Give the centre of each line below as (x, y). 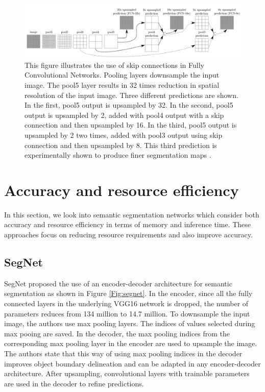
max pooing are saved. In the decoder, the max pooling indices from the (117, 333)
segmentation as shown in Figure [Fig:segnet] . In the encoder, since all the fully (128, 293)
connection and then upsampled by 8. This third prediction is (121, 145)
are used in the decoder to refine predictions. (74, 383)
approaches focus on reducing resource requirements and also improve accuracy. (128, 235)
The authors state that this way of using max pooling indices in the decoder (123, 353)
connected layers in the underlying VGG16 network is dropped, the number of (126, 303)
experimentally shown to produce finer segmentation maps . (118, 155)
